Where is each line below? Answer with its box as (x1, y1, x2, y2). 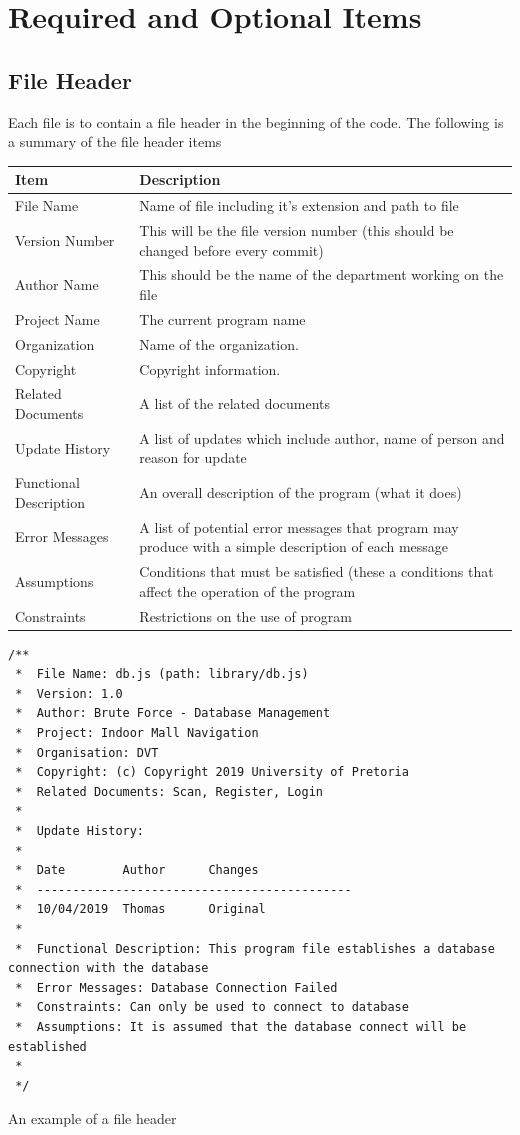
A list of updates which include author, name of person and (139, 427, 505, 448)
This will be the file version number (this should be (139, 219, 454, 240)
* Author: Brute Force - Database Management (15, 706, 331, 721)
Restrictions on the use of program (139, 605, 352, 626)
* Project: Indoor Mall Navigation (15, 726, 259, 741)
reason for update (139, 447, 247, 468)
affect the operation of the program (139, 580, 356, 601)
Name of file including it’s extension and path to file (139, 195, 459, 216)
